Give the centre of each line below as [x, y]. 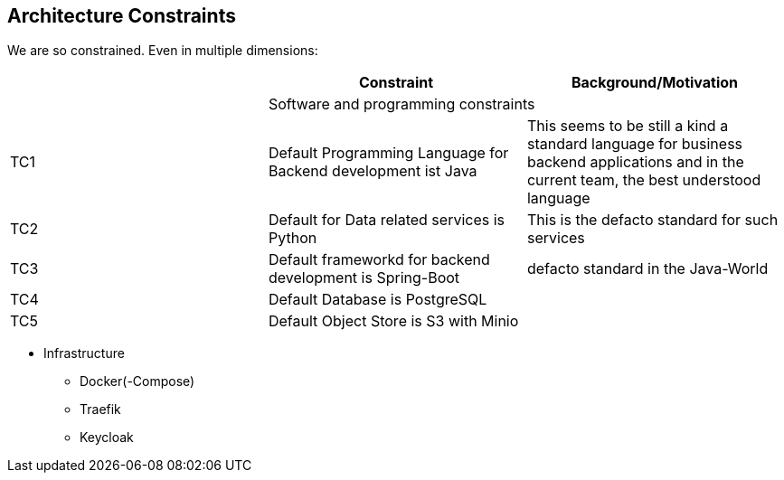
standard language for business [635, 144]
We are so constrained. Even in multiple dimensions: [163, 51]
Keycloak [107, 438]
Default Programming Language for [388, 153]
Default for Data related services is [387, 220]
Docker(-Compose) [137, 381]
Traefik [100, 409]
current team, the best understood [644, 180]
